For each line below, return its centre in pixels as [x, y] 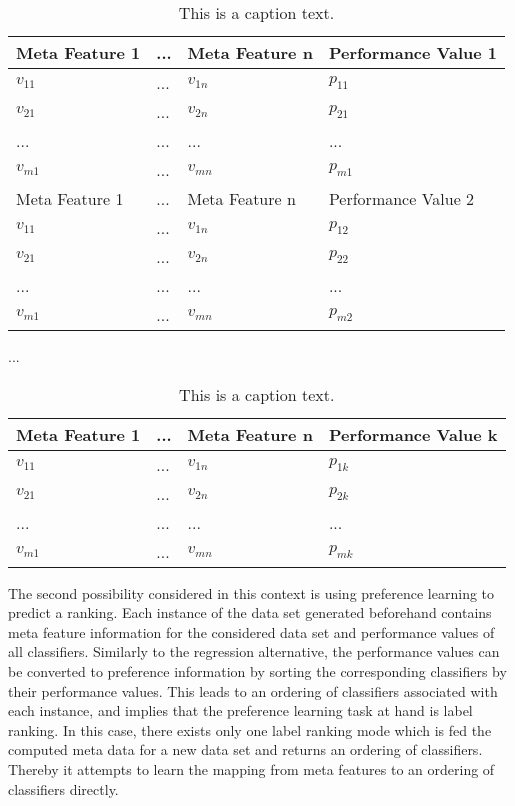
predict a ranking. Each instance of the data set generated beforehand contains [250, 612]
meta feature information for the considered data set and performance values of [251, 631]
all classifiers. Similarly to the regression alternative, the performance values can [254, 651]
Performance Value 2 [401, 198]
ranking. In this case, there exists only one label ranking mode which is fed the [250, 729]
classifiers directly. [63, 788]
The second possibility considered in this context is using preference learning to [251, 592]
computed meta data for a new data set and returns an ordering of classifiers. [245, 749]
